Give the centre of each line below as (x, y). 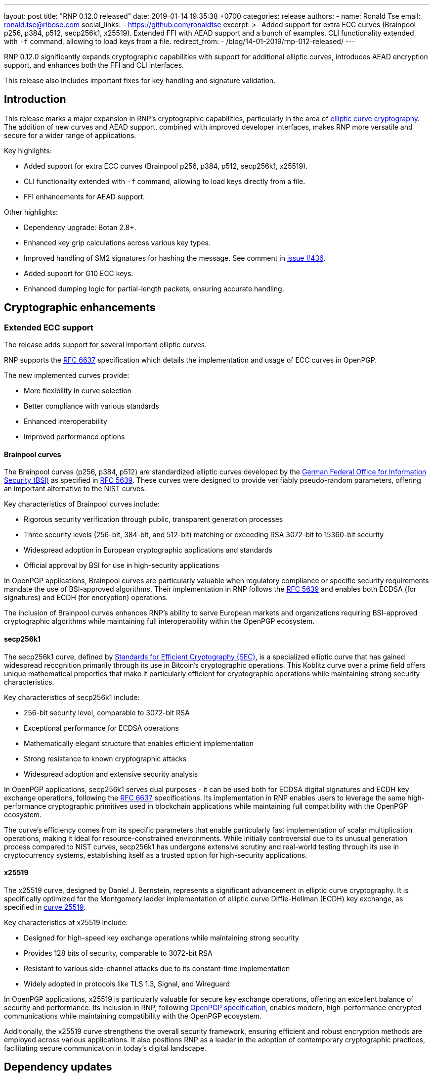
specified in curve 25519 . (45, 907)
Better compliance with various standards (91, 406)
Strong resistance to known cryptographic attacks (105, 758)
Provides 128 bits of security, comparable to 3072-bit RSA (118, 953)
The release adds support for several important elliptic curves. (106, 345)
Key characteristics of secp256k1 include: (72, 697)
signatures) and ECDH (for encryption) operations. (86, 598)
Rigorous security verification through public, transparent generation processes (153, 519)
